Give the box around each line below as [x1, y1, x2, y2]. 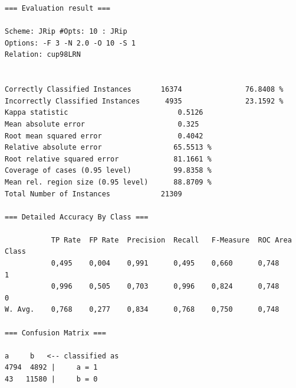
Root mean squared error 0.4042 [5, 131, 203, 140]
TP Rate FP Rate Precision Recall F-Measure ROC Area [51, 235, 292, 244]
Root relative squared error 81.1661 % [5, 154, 212, 163]
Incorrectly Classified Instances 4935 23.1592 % [5, 96, 284, 105]
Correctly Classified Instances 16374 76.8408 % [5, 85, 284, 94]
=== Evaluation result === [5, 4, 110, 12]
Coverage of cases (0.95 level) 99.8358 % [5, 166, 212, 175]
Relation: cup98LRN [5, 50, 81, 59]
